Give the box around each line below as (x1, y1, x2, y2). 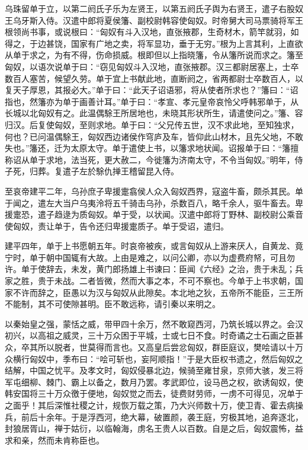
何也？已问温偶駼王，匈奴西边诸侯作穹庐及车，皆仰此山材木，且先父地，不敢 (5, 130, 303, 142)
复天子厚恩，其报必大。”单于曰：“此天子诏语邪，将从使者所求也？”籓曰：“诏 (5, 84, 299, 96)
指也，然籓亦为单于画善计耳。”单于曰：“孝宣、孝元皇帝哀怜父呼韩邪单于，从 (5, 95, 299, 107)
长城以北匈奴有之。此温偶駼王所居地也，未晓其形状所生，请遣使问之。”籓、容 (5, 107, 303, 119)
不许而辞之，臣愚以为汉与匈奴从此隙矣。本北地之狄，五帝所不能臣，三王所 (12, 286, 303, 298)
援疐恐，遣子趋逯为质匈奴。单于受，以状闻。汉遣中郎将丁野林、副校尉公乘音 (5, 208, 303, 221)
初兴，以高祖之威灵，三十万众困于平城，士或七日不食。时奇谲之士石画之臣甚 (5, 329, 303, 342)
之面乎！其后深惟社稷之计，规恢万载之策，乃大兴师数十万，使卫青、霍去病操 (5, 399, 303, 411)
